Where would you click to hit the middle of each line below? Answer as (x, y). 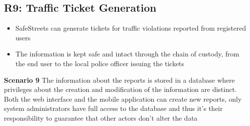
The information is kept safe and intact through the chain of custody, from (127, 54)
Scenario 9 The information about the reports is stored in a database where (119, 80)
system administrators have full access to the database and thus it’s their (113, 108)
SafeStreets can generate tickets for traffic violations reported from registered (131, 28)
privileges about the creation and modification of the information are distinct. (120, 89)
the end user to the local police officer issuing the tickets (100, 63)
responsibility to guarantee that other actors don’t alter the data (101, 117)
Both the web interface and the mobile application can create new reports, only (123, 99)
